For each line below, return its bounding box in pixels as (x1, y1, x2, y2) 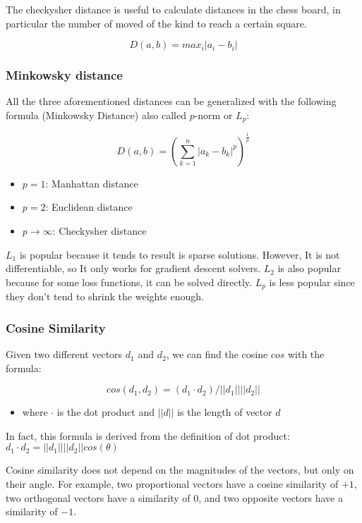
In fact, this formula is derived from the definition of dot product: (6, 428, 290, 443)
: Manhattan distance (45, 176, 138, 190)
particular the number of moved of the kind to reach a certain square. (6, 16, 307, 30)
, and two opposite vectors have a (198, 490, 343, 505)
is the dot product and (56, 405, 155, 419)
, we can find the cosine (166, 347, 268, 362)
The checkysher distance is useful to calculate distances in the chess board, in (6, 2, 341, 16)
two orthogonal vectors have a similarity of (6, 490, 191, 505)
